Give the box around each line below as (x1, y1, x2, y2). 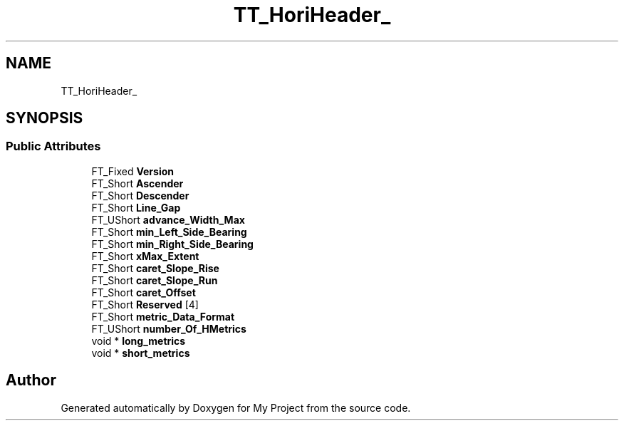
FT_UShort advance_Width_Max (91, 213, 245, 226)
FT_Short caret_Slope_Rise (91, 261, 219, 274)
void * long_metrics (91, 334, 186, 347)
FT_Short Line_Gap (91, 201, 181, 214)
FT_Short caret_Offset (91, 286, 196, 298)
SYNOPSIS (6, 109, 83, 128)
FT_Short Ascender (91, 177, 184, 189)
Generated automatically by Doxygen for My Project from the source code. (61, 401, 411, 414)
